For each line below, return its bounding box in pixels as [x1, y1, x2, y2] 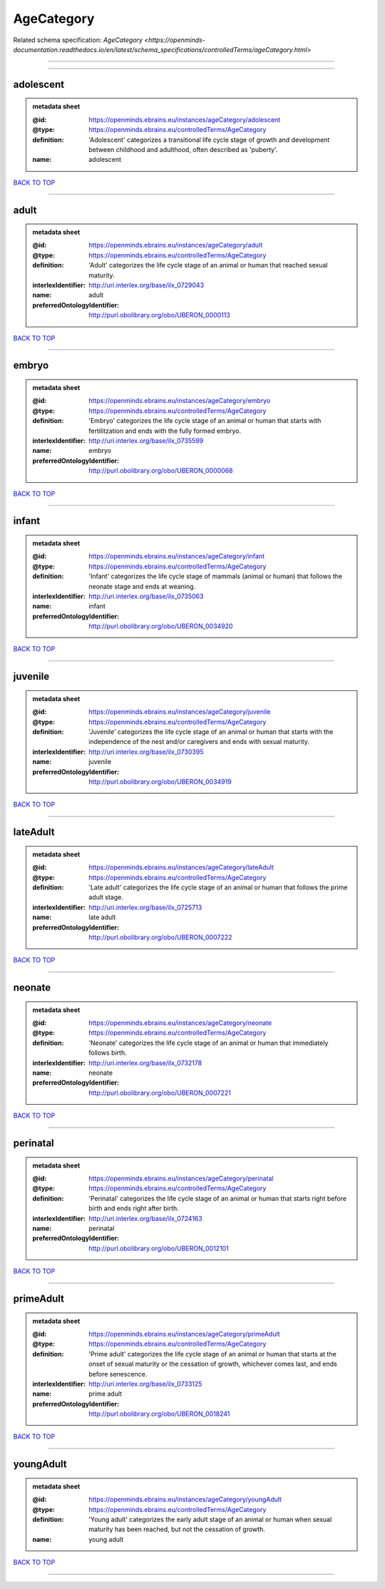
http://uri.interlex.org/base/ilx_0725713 [88, 903, 202, 911]
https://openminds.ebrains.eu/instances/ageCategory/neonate [88, 1018, 272, 1027]
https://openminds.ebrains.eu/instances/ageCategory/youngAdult [88, 1495, 282, 1504]
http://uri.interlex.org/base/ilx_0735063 [88, 592, 204, 601]
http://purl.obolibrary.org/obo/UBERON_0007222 [88, 933, 232, 941]
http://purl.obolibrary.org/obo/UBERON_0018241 [88, 1409, 230, 1419]
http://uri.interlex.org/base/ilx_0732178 [88, 1058, 202, 1067]
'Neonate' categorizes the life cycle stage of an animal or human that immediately [88, 1038, 329, 1047]
